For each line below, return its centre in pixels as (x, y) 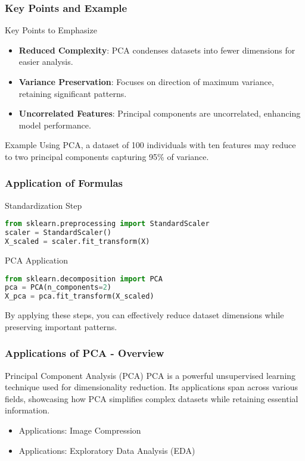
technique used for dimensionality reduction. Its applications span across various (151, 387)
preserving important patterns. (61, 326)
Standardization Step (43, 205)
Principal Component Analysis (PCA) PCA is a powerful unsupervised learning (150, 375)
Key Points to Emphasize (51, 30)
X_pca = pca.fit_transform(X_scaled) (80, 297)
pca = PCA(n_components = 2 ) (58, 288)
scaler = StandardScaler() (58, 233)
